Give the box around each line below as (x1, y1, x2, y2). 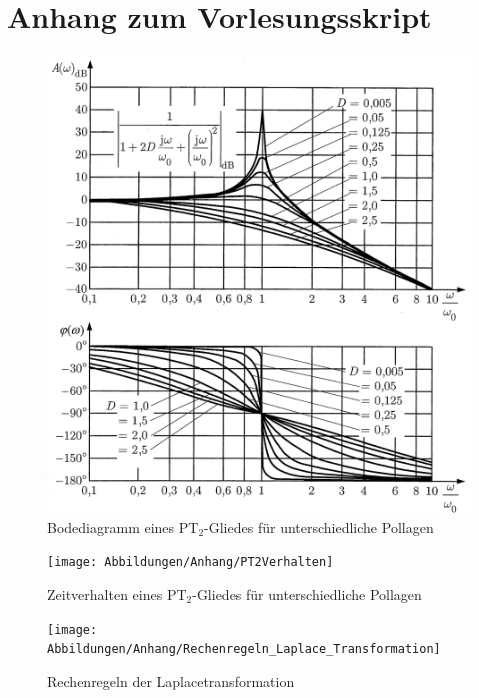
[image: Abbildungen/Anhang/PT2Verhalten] (47, 555, 334, 570)
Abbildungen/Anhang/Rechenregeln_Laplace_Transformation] (47, 642, 441, 657)
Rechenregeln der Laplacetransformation (47, 670, 295, 691)
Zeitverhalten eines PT (47, 583, 187, 604)
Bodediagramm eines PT (47, 516, 199, 537)
